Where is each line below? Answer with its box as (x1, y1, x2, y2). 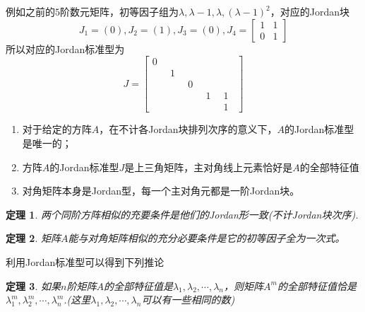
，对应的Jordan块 (270, 4, 350, 18)
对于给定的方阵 (22, 122, 92, 137)
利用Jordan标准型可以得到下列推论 (6, 254, 164, 269)
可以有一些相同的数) (141, 292, 235, 307)
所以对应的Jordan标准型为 (6, 41, 125, 56)
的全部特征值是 (103, 278, 173, 293)
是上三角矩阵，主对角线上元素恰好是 (124, 159, 293, 174)
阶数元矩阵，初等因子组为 (60, 4, 179, 18)
